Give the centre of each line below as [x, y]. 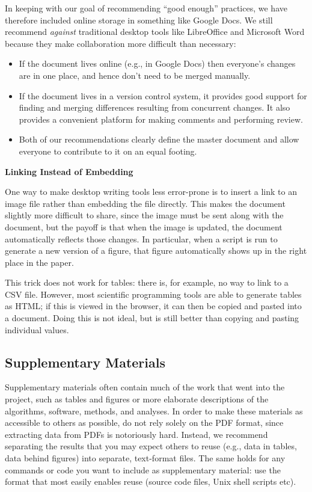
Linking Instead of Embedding [69, 171]
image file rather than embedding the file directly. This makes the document [145, 203]
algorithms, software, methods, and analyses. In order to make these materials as [154, 411]
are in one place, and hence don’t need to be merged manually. [135, 75]
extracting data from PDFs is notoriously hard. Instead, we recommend [136, 434]
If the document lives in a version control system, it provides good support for [163, 95]
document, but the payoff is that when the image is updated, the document [144, 226]
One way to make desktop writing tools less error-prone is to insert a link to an [151, 192]
